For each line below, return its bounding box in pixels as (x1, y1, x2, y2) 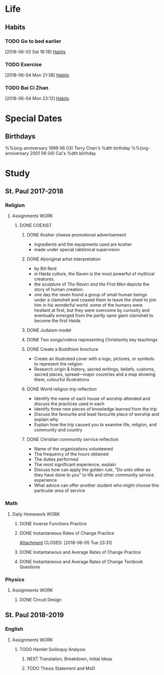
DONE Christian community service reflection (26, 437, 119, 442)
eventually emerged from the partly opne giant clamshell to (34, 312, 153, 318)
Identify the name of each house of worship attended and (34, 396, 150, 402)
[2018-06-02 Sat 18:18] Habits (5, 49, 66, 54)
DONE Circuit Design (19, 597, 62, 602)
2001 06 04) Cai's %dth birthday (30, 151, 96, 156)
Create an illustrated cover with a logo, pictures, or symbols (34, 356, 155, 362)
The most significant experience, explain (34, 462, 117, 467)
